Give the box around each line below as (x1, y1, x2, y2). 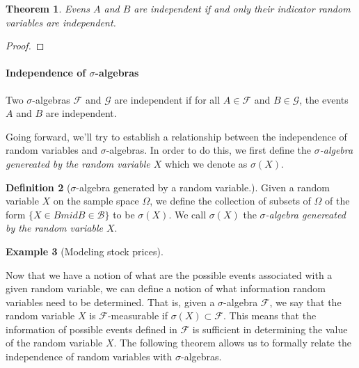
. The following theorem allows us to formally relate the (113, 335, 351, 350)
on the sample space (53, 193, 139, 208)
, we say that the (269, 294, 342, 309)
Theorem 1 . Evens (6, 1, 90, 15)
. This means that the (223, 308, 317, 323)
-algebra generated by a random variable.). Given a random (76, 179, 330, 194)
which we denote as (164, 156, 248, 170)
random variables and (6, 143, 98, 157)
